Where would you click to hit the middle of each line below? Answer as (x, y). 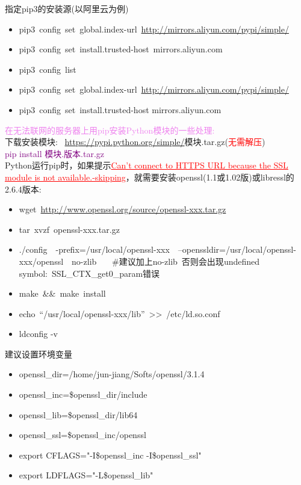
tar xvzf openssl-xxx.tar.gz (69, 229)
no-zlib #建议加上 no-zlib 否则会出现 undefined (166, 261)
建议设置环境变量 (39, 354)
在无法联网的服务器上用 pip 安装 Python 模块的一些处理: (110, 130)
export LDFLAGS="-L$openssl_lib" (86, 475)
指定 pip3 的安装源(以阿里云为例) (67, 8)
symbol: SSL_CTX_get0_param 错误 (89, 273)
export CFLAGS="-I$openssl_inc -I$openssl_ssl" (110, 455)
